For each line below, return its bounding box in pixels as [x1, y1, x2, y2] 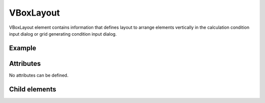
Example [9, 44, 36, 52]
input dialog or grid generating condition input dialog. [9, 31, 117, 37]
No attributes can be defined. [9, 72, 69, 78]
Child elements [9, 85, 56, 93]
